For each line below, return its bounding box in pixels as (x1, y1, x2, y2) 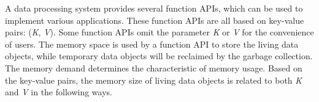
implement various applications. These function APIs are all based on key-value (5, 13, 304, 26)
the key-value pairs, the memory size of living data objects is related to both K (5, 73, 302, 86)
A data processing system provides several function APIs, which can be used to (5, 2, 303, 14)
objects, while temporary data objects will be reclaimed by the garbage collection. (5, 49, 313, 62)
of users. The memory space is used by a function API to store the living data (5, 37, 299, 50)
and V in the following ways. (5, 86, 112, 98)
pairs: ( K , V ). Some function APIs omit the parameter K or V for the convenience (5, 26, 314, 38)
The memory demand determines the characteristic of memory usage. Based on (5, 61, 302, 74)
